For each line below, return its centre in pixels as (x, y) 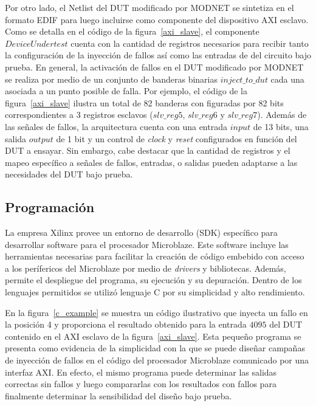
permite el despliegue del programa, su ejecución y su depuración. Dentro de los (153, 280)
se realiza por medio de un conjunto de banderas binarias (112, 79)
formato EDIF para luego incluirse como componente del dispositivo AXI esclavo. (157, 19)
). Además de (282, 115)
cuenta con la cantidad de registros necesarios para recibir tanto (190, 43)
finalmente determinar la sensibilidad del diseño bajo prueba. (118, 395)
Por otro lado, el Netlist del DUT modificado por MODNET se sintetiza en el (149, 7)
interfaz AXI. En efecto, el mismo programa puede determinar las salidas (141, 372)
